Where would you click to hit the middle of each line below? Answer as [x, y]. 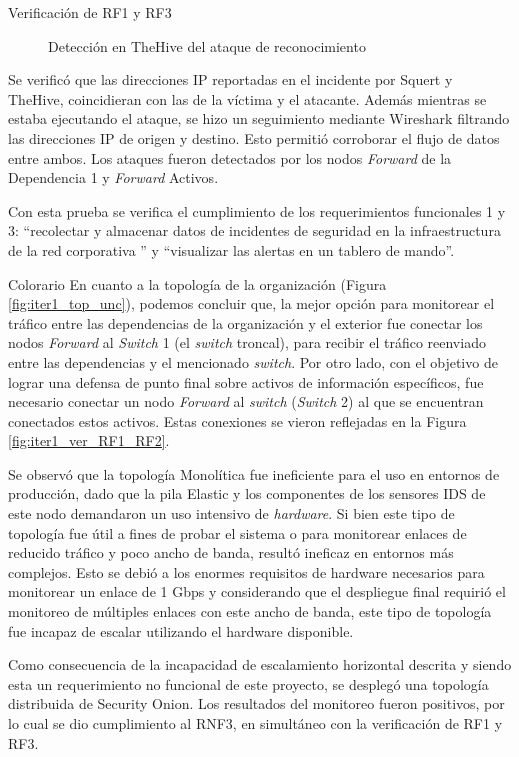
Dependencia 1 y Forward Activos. [113, 177]
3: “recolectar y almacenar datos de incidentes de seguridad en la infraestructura [254, 230]
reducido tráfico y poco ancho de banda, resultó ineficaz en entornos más [231, 552]
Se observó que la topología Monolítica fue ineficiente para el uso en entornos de [254, 473]
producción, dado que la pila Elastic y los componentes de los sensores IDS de [247, 493]
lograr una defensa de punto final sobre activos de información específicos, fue [246, 381]
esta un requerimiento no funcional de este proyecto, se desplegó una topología [248, 683]
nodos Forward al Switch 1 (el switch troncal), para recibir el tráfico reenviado [247, 342]
